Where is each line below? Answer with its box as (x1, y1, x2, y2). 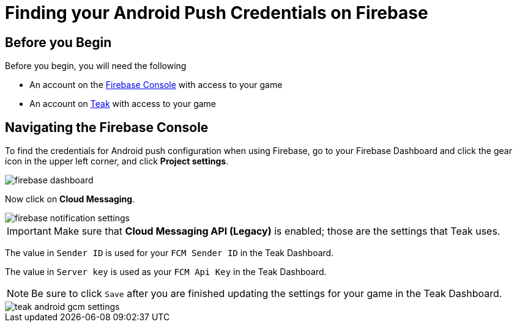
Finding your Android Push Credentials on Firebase (5, 2, 428, 23)
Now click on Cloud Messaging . (5, 194, 135, 205)
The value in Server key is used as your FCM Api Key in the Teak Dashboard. (5, 266, 327, 277)
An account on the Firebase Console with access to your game (29, 79, 283, 90)
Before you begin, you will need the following (5, 61, 187, 72)
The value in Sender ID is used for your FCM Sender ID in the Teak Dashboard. (5, 248, 334, 259)
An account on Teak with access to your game (29, 98, 217, 109)
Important (7, 225, 51, 238)
